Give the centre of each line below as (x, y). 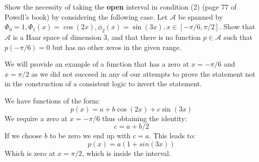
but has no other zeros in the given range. (117, 47)
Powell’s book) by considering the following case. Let (86, 16)
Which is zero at (30, 153)
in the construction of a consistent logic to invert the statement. (103, 84)
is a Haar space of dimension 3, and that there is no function (107, 37)
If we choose (23, 136)
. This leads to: (172, 136)
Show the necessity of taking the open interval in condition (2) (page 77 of (121, 7)
